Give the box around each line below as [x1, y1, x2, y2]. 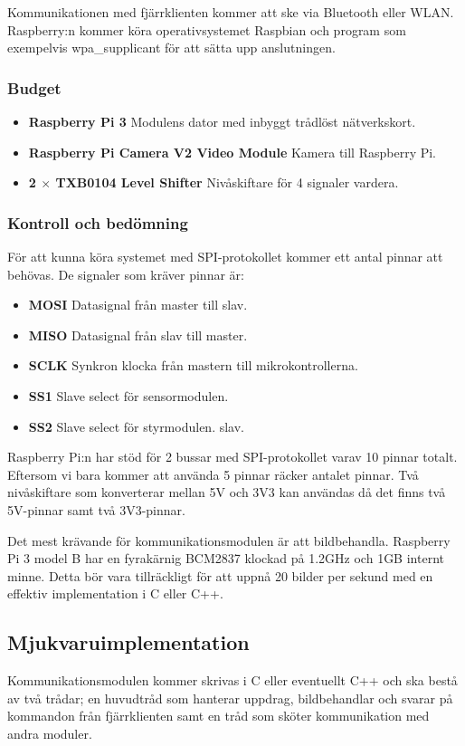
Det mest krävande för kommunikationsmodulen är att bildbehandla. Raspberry [7, 531, 451, 550]
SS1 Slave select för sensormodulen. [28, 386, 229, 405]
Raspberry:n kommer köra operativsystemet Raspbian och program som [7, 20, 406, 39]
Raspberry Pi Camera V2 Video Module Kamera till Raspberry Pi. [28, 142, 437, 161]
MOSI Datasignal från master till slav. [28, 295, 248, 314]
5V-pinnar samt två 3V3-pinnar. [7, 500, 185, 519]
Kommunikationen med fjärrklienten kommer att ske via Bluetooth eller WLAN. [7, 3, 454, 21]
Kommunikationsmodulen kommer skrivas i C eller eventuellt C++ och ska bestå [7, 671, 458, 690]
